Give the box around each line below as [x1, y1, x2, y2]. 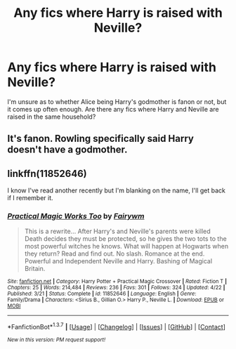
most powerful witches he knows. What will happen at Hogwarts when [24, 242, 229, 251]
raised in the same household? [7, 112, 96, 121]
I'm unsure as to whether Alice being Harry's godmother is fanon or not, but [7, 97, 227, 106]
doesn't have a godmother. [7, 144, 128, 156]
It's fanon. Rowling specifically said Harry [7, 133, 195, 145]
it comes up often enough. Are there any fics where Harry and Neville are [7, 105, 219, 113]
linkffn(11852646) [7, 167, 87, 180]
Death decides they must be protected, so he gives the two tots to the [24, 235, 227, 243]
